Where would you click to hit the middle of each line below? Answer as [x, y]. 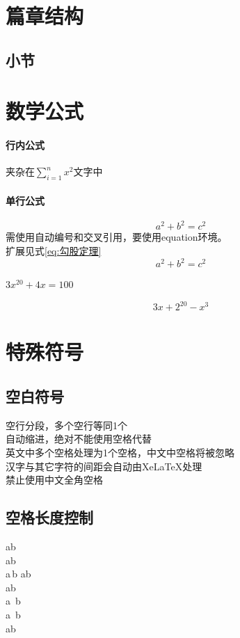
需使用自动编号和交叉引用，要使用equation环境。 [117, 237]
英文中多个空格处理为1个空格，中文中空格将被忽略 [120, 452]
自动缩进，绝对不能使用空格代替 [79, 439]
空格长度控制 [49, 517]
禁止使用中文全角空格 [54, 480]
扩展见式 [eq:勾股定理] [54, 251]
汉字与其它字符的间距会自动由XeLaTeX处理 [104, 466]
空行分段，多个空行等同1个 [66, 425]
